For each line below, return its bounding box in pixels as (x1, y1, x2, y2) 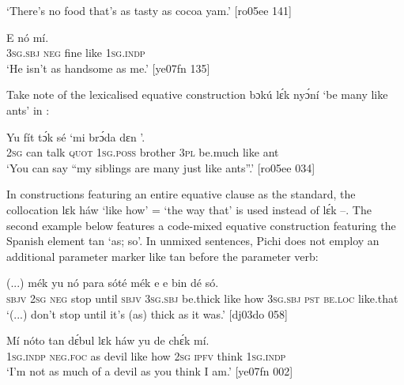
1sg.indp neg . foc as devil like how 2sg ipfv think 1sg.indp (6, 347, 286, 364)
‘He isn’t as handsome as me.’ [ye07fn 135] (6, 59, 210, 76)
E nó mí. (6, 28, 49, 45)
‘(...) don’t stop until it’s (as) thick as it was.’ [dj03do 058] (6, 305, 288, 322)
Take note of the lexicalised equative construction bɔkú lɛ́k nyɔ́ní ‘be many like (6, 86, 388, 103)
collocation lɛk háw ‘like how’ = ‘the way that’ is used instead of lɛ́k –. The (6, 201, 372, 217)
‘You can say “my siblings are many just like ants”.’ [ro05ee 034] (6, 159, 315, 176)
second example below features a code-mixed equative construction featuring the (6, 217, 396, 233)
